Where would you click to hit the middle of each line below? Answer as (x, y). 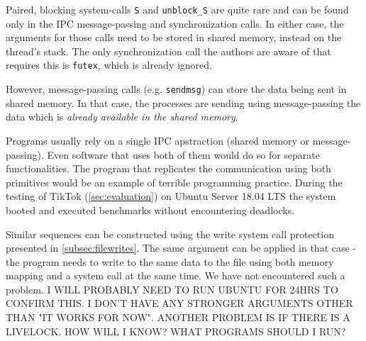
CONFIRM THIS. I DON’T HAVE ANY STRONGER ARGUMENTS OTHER (179, 303)
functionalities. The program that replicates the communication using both (168, 168)
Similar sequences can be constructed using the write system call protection (170, 234)
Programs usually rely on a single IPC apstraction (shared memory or (158, 140)
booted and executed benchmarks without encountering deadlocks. (150, 209)
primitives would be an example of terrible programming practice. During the (174, 182)
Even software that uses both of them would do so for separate (184, 154)
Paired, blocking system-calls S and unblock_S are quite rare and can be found (177, 9)
